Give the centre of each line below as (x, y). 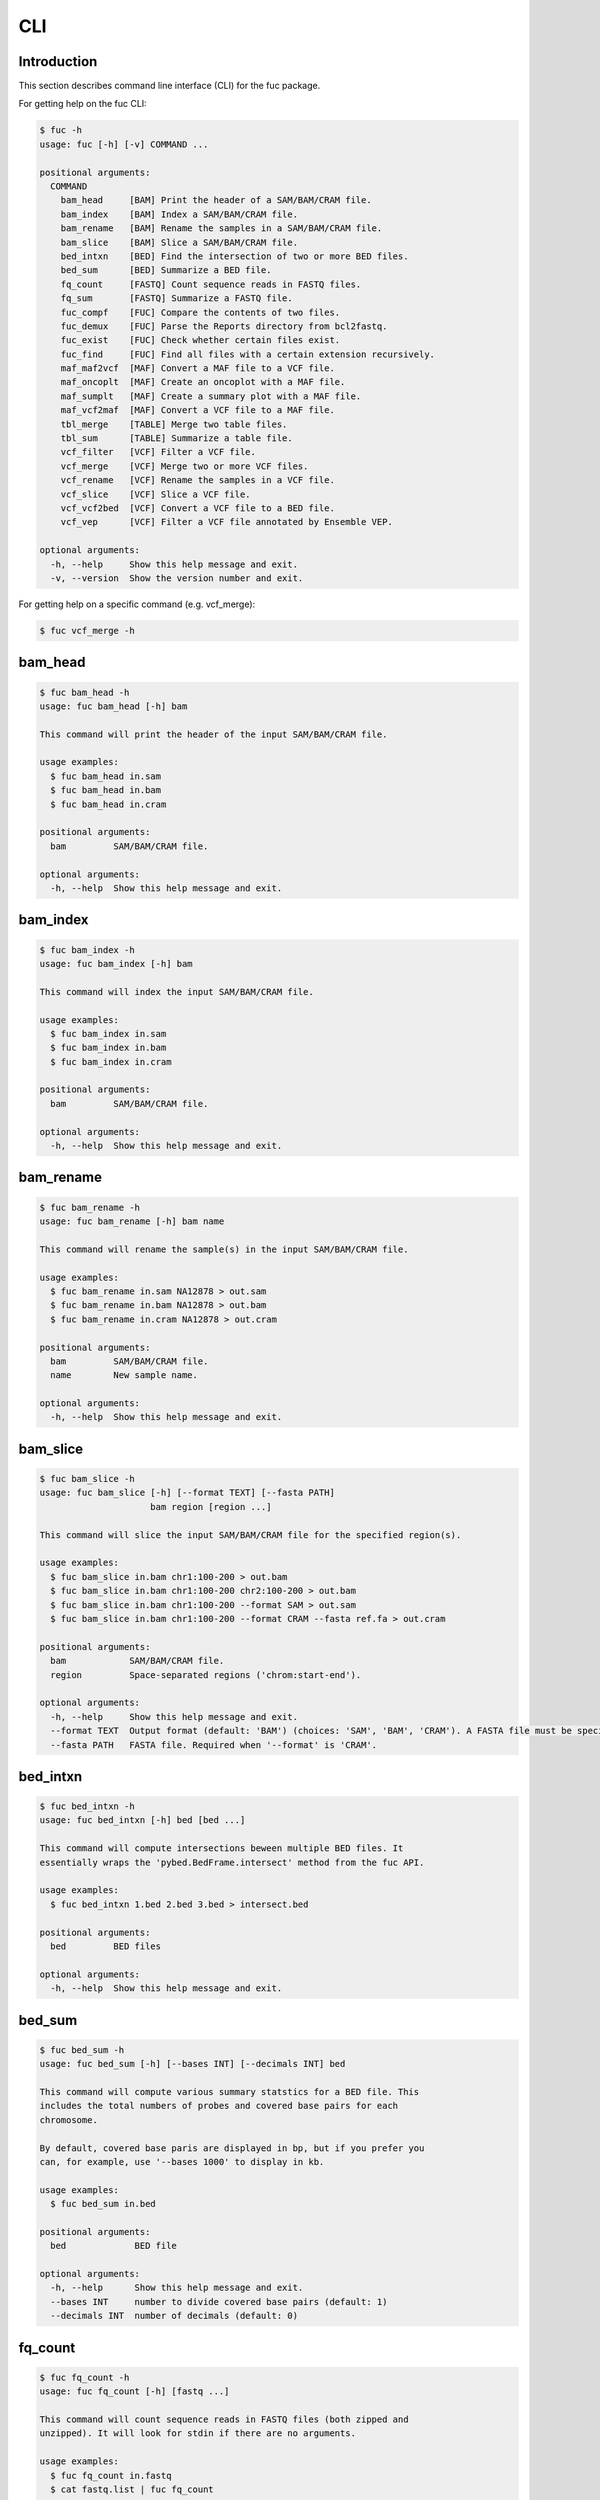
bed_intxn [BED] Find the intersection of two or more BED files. (234, 256)
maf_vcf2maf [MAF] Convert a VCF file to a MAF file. (197, 410)
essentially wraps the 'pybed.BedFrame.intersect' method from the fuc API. (232, 1862)
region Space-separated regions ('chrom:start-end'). (206, 1674)
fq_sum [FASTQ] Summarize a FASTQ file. (177, 298)
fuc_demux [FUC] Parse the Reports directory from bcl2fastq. (224, 326)
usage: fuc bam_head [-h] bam (113, 706)
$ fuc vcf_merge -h (87, 630)
